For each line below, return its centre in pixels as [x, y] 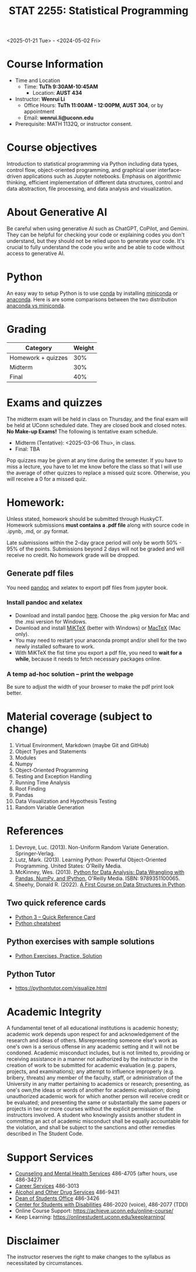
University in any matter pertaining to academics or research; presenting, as [98, 1084]
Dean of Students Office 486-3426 [57, 1198]
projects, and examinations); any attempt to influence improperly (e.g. [90, 1071]
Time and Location [38, 81]
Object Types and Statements [51, 752]
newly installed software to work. [55, 646]
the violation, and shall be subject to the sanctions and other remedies [91, 1127]
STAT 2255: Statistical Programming [99, 11]
